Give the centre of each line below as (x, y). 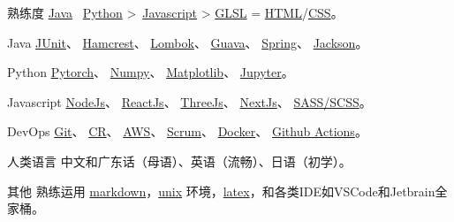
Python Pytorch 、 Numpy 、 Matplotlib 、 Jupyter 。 (151, 72)
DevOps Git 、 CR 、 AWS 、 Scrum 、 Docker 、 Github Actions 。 (187, 131)
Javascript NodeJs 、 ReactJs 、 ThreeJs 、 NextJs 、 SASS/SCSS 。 (189, 101)
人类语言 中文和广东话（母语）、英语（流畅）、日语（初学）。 (179, 161)
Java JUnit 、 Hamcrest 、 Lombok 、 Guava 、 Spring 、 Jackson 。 (188, 42)
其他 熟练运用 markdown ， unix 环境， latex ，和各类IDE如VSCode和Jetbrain (221, 191)
